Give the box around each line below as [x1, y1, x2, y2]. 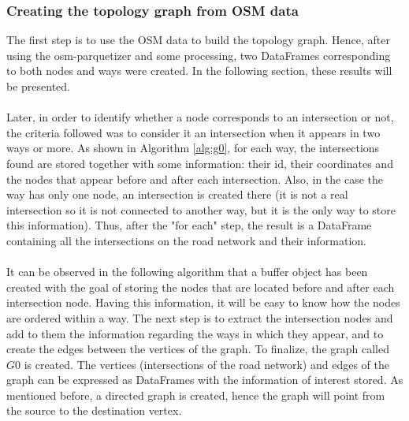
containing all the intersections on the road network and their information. [6, 232, 366, 248]
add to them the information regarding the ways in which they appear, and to [6, 325, 384, 341]
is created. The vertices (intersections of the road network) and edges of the [24, 356, 389, 372]
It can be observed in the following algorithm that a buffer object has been [6, 263, 368, 280]
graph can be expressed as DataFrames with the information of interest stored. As [6, 371, 403, 388]
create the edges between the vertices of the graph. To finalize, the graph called [6, 341, 389, 357]
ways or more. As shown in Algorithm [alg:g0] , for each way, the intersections [6, 140, 380, 156]
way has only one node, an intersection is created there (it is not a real [6, 186, 348, 203]
